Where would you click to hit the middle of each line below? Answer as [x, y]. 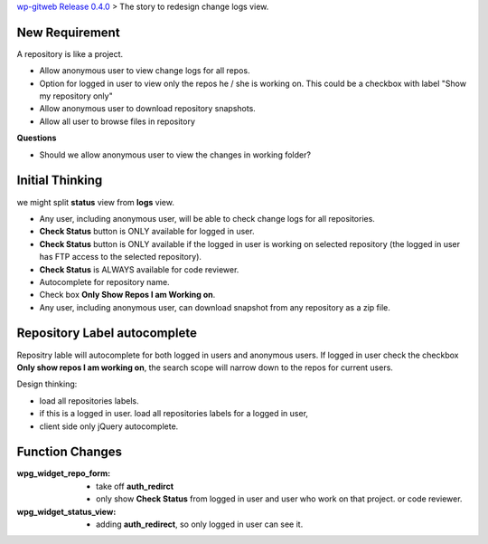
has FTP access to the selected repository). [121, 257]
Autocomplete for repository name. [105, 282]
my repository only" [76, 96]
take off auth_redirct [135, 486]
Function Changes [69, 452]
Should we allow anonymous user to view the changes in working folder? [175, 155]
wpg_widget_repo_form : [64, 473]
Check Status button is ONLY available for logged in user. [147, 232]
